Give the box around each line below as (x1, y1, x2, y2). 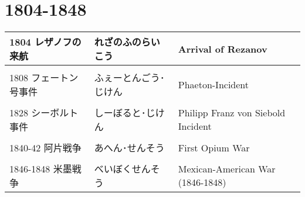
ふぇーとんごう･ (94, 71, 165, 85)
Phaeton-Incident (178, 77, 249, 91)
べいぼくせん (94, 162, 151, 176)
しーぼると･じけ (94, 106, 165, 120)
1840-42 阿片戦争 (9, 141, 82, 155)
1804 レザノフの (9, 35, 82, 49)
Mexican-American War (178, 162, 276, 176)
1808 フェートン (9, 71, 79, 85)
